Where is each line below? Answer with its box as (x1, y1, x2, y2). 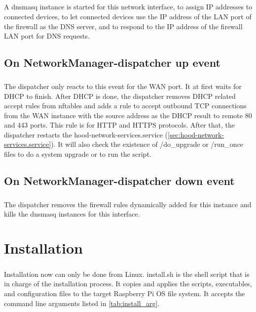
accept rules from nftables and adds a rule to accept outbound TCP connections (4, 100, 247, 111)
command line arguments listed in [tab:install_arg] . (4, 298, 160, 308)
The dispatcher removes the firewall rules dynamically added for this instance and (4, 199, 252, 209)
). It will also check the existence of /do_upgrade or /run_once (51, 139, 244, 149)
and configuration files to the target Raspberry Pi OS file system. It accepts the (4, 288, 245, 298)
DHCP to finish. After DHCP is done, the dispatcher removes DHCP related (4, 90, 236, 101)
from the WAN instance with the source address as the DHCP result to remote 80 (4, 110, 252, 120)
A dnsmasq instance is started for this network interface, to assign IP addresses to (4, 1, 253, 12)
